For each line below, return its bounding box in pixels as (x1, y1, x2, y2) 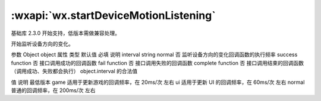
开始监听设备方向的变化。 (11, 40, 74, 47)
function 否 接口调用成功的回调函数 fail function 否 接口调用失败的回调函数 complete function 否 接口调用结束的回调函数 (11, 59, 304, 66)
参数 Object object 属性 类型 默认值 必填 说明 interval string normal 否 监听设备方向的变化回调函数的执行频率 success (11, 51, 298, 58)
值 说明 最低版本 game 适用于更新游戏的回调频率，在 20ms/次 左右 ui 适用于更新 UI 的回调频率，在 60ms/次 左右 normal (11, 79, 305, 86)
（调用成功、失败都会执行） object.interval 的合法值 (11, 68, 138, 75)
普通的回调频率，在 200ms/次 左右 (11, 86, 96, 94)
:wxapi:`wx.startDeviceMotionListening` (11, 9, 216, 22)
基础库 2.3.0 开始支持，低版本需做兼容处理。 (11, 30, 120, 37)
